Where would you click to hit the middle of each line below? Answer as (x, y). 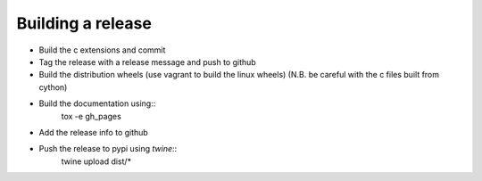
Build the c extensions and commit (102, 50)
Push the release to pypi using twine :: (108, 149)
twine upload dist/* (96, 161)
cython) (53, 87)
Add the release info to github (94, 132)
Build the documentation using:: (97, 103)
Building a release (84, 23)
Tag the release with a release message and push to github (147, 62)
